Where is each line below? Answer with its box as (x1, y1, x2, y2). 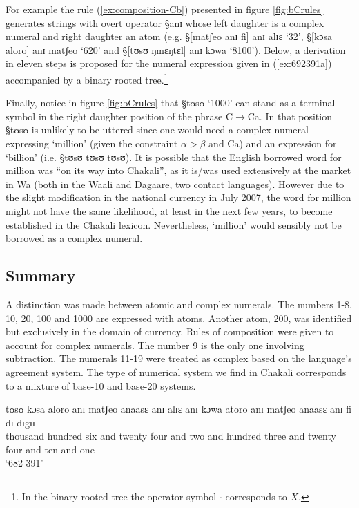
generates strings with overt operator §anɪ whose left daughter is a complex (6, 15, 324, 30)
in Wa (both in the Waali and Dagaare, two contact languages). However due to (6, 176, 345, 191)
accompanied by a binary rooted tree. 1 (6, 70, 168, 86)
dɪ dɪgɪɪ (6, 415, 35, 429)
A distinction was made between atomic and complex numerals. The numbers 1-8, (6, 297, 352, 311)
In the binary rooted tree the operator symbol (21, 489, 217, 504)
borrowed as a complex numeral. (6, 231, 143, 245)
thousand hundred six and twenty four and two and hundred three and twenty (6, 429, 336, 443)
